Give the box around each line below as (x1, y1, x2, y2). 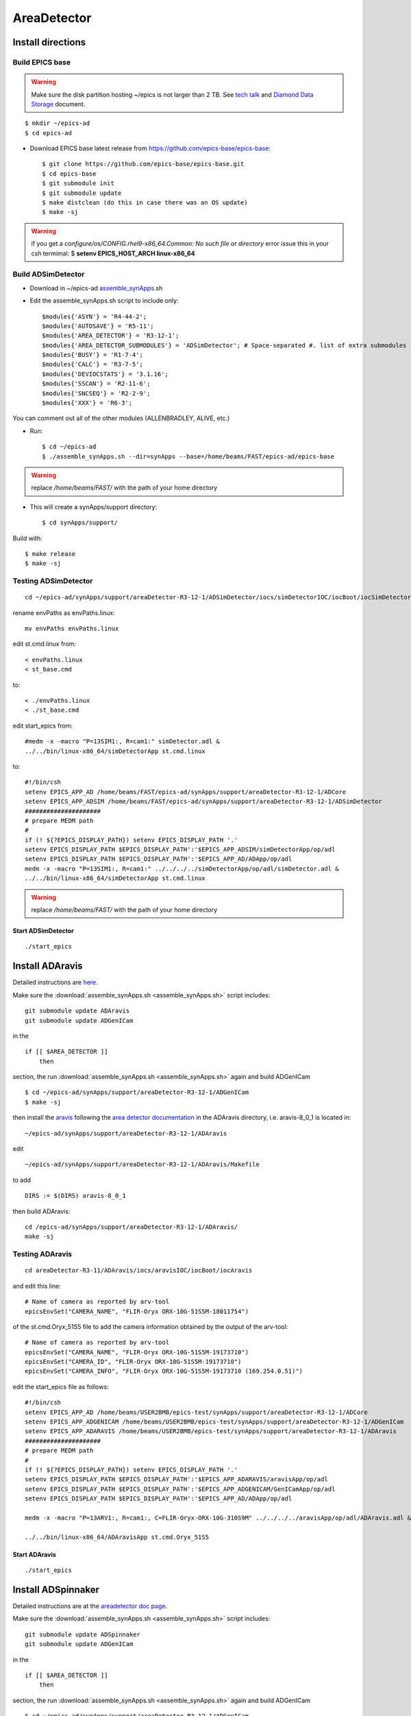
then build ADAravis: (12, 1207, 71, 1215)
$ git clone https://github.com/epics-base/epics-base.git (42, 160, 245, 168)
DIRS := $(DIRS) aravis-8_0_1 (25, 1192, 127, 1200)
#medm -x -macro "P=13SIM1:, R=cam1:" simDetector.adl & (25, 738, 221, 745)
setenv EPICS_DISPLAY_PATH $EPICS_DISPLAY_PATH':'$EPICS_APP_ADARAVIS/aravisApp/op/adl (25, 1476, 329, 1483)
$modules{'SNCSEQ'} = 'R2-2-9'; (42, 389, 151, 397)
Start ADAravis (12, 1550, 56, 1558)
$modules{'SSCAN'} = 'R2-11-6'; (42, 380, 151, 388)
